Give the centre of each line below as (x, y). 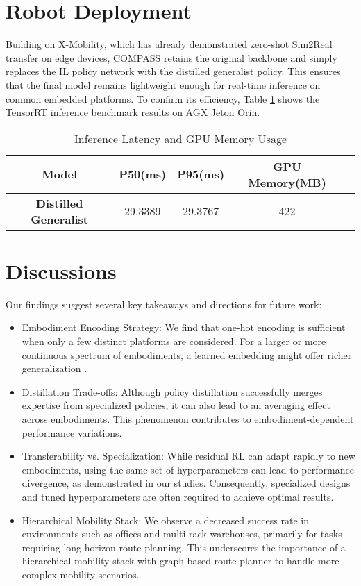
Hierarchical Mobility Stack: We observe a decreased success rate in (165, 520)
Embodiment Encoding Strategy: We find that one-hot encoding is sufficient (184, 327)
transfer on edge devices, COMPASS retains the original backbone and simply (171, 57)
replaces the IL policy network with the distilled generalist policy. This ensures (173, 71)
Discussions (61, 270)
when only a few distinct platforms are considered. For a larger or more (174, 341)
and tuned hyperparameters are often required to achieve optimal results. (178, 496)
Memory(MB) (287, 182)
